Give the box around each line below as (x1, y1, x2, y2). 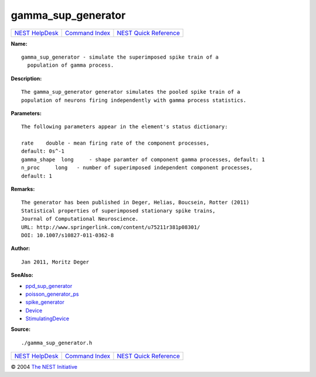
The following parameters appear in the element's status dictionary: (21, 124, 228, 130)
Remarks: (11, 186, 35, 193)
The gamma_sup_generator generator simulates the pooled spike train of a (21, 88, 241, 95)
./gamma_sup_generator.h (21, 340, 92, 346)
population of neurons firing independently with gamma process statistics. (21, 97, 247, 104)
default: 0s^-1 (21, 148, 65, 155)
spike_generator (25, 299, 64, 306)
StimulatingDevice (25, 315, 70, 322)
